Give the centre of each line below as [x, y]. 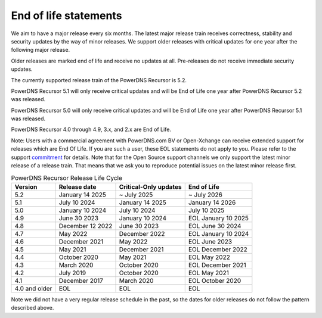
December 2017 [81, 280]
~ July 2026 [205, 195]
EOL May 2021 [208, 273]
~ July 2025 [136, 195]
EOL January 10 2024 [219, 233]
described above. [32, 308]
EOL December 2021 [217, 265]
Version [26, 186]
